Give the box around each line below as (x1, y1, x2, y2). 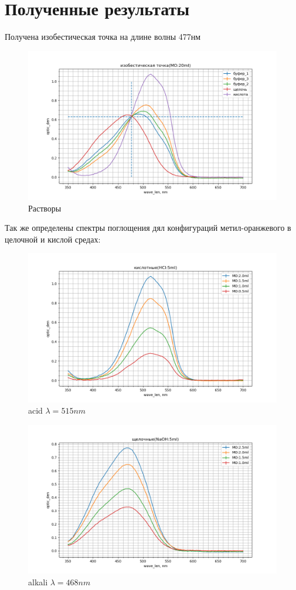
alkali (28, 576, 48, 588)
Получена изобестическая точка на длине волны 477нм (5, 30, 201, 43)
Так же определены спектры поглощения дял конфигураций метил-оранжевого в (5, 221, 291, 234)
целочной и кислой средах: (5, 233, 101, 245)
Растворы (28, 202, 62, 214)
